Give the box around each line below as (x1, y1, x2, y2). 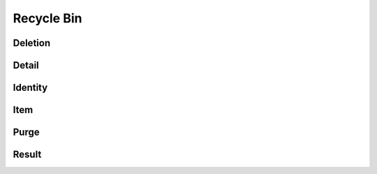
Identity (13, 82, 48, 94)
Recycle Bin (13, 10, 82, 26)
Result (13, 149, 42, 161)
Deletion (13, 37, 51, 49)
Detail (13, 59, 40, 71)
